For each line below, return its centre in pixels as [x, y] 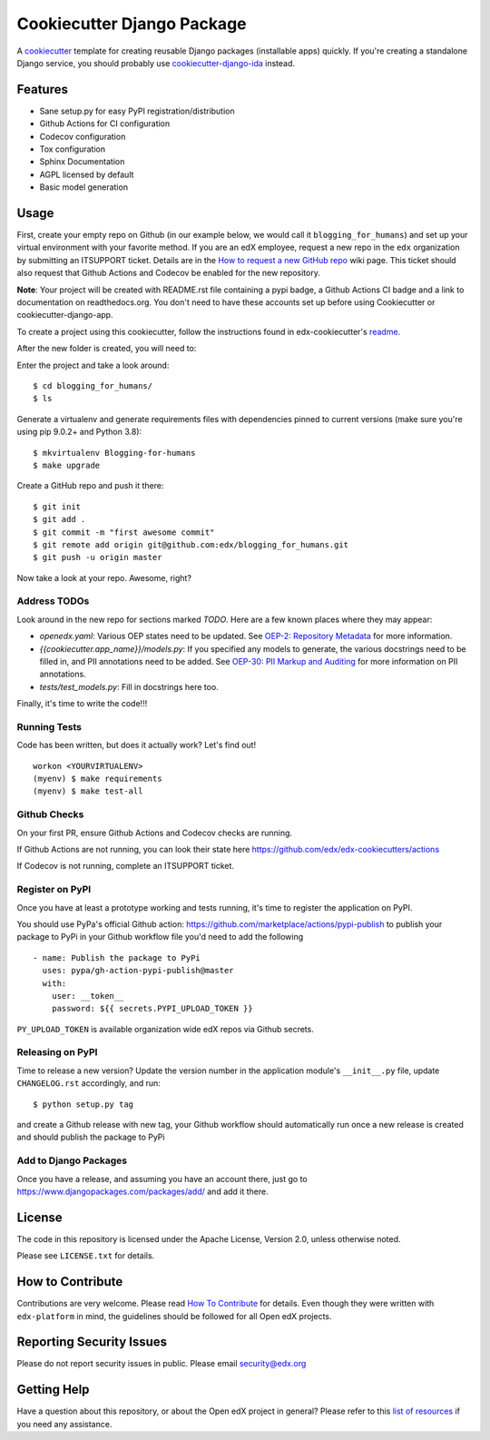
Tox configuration [73, 149]
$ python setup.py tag [83, 1104]
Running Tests [49, 726]
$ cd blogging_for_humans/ [93, 386]
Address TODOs [53, 601]
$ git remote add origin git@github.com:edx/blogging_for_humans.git [191, 544]
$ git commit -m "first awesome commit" [124, 532]
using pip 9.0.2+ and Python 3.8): [79, 432]
